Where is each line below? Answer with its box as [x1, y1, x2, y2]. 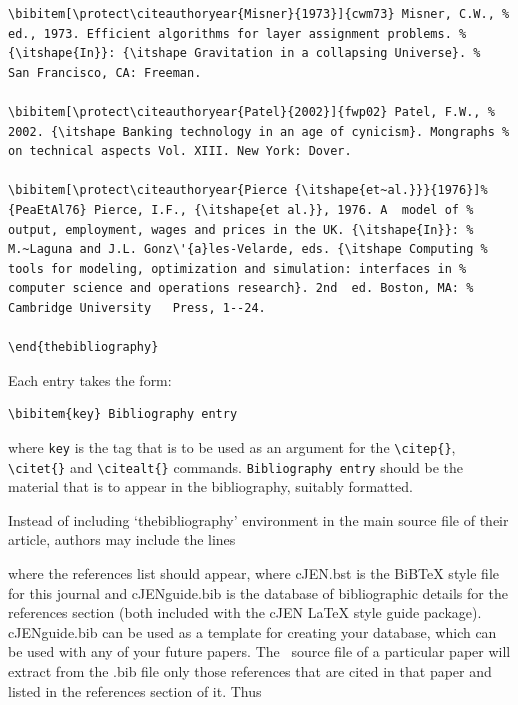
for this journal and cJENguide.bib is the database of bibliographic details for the [8, 582, 508, 603]
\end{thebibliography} [8, 340, 159, 355]
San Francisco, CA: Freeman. [8, 65, 202, 80]
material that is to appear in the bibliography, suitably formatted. [8, 476, 413, 497]
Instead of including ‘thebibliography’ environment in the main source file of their [8, 509, 509, 530]
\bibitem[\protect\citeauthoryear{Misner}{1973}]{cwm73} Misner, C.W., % [8, 7, 510, 21]
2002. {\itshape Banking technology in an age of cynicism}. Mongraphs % [8, 124, 510, 139]
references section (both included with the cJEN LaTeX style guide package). [8, 602, 482, 623]
